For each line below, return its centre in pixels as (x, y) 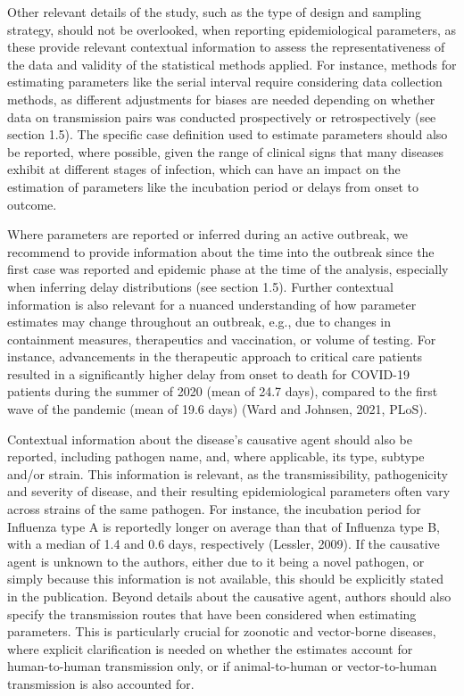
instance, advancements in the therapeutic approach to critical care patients (215, 356)
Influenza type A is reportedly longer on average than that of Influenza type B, (224, 526)
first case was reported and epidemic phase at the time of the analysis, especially (228, 269)
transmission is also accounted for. (101, 683)
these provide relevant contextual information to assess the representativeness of (226, 47)
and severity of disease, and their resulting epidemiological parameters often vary (229, 491)
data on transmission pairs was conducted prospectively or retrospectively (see (222, 116)
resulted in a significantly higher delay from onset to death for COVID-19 (208, 373)
